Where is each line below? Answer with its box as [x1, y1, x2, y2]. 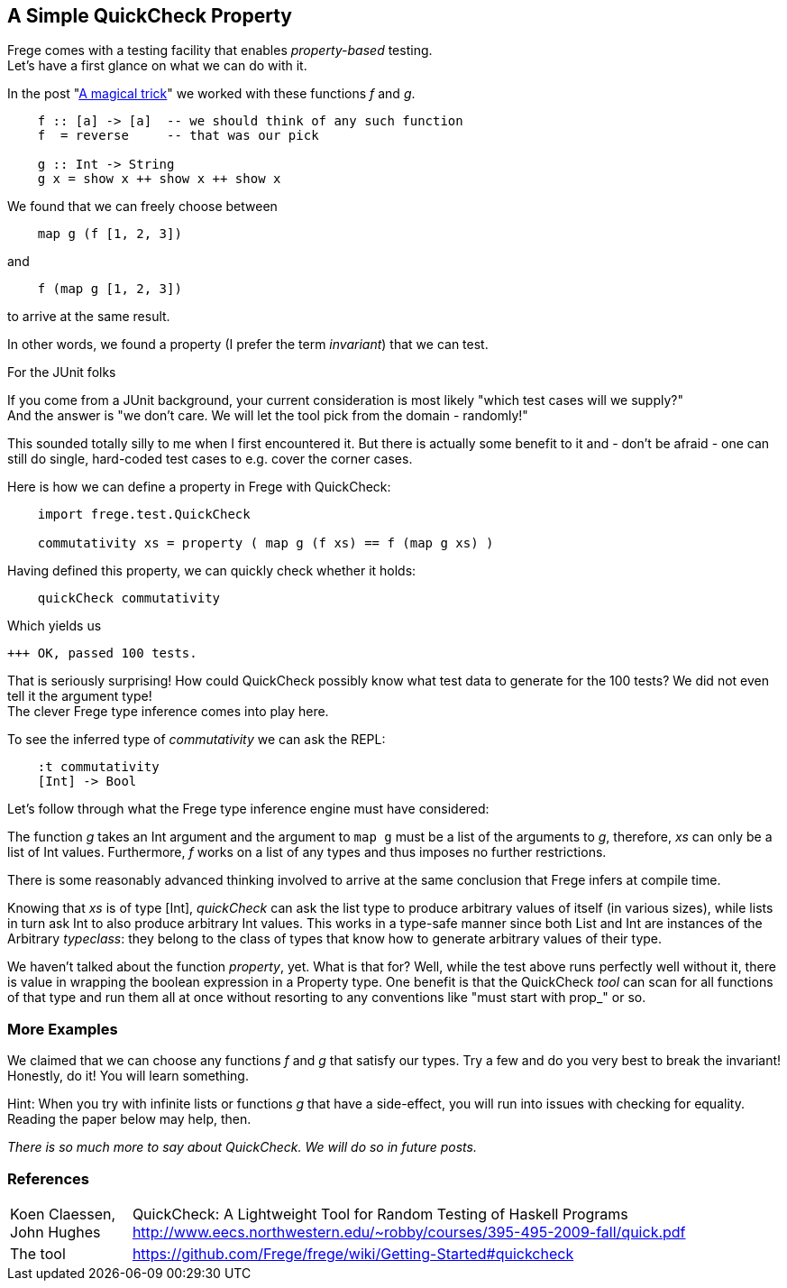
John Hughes [10, 1222, 101, 1241]
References [7, 1169, 89, 1188]
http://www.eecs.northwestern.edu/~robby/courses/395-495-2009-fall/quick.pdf [132, 1222, 686, 1241]
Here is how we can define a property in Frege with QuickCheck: [7, 479, 391, 495]
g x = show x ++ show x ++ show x [37, 171, 281, 187]
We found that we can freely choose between [7, 198, 278, 215]
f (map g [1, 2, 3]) [37, 281, 182, 297]
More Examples [7, 1019, 118, 1038]
